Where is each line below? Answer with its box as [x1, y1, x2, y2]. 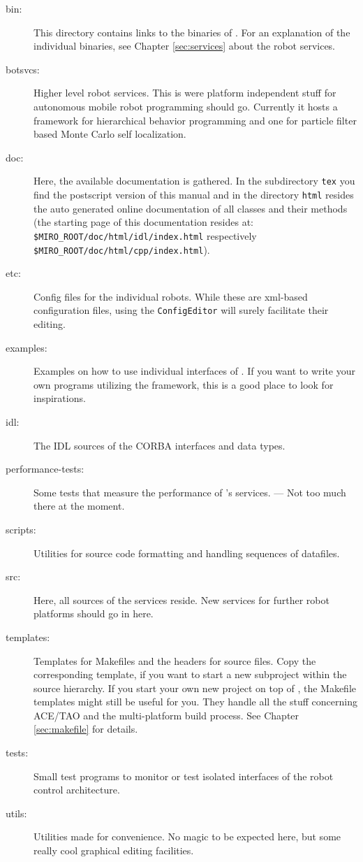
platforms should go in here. [34, 606, 154, 621]
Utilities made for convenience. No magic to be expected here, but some [34, 829, 341, 844]
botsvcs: [6, 62, 40, 76]
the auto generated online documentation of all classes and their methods [34, 201, 348, 215]
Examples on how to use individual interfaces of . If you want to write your [34, 364, 355, 378]
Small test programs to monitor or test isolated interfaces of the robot [34, 768, 334, 783]
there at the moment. [34, 498, 125, 513]
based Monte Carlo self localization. [34, 127, 186, 141]
